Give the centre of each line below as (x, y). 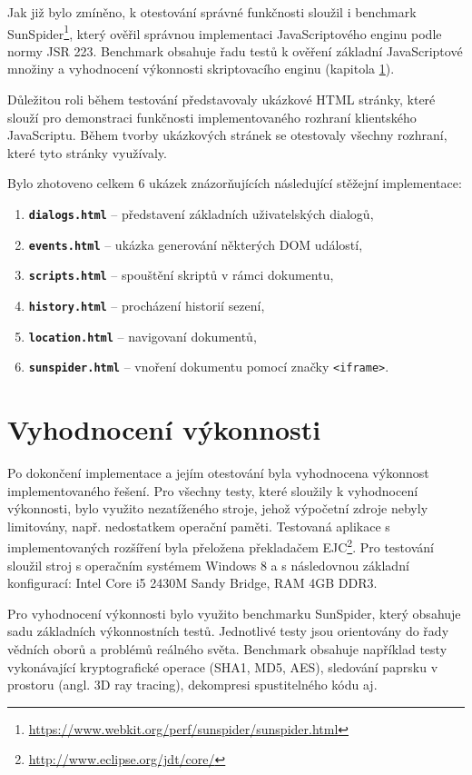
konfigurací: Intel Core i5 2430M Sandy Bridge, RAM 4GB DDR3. (192, 583)
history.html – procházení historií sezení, (147, 305)
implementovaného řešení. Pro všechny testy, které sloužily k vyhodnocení (213, 490)
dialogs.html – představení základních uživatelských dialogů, (201, 214)
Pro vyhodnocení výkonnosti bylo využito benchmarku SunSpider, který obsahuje (234, 613)
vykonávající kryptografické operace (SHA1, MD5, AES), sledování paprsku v (223, 666)
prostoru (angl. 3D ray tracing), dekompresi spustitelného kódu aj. (192, 685)
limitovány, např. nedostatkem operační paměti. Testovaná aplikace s (199, 526)
